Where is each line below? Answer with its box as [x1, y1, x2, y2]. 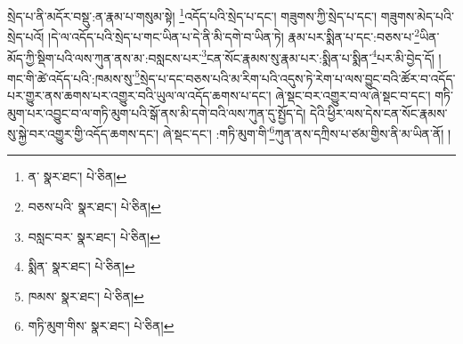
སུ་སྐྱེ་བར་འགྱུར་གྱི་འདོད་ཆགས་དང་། [7, 124, 159, 142]
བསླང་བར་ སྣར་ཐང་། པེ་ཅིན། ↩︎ [28, 227, 160, 245]
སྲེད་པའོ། [7, 27, 45, 45]
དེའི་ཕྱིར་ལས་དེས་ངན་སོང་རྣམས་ [310, 103, 448, 122]
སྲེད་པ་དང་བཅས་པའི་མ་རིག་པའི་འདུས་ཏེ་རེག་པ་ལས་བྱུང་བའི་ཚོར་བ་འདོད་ [140, 68, 456, 87]
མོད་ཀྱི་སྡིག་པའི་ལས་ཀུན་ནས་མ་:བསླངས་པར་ [7, 48, 202, 67]
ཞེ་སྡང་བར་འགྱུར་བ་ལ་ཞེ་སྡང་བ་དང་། [275, 86, 431, 104]
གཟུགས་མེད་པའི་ [380, 6, 454, 25]
